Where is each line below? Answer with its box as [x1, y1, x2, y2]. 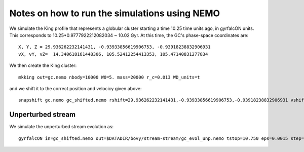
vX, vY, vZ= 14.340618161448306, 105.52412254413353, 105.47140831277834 [18, 51, 208, 57]
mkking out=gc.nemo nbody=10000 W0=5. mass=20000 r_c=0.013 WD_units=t [18, 74, 200, 80]
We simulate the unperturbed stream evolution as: [9, 124, 114, 130]
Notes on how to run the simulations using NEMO [9, 8, 220, 19]
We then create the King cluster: [9, 62, 77, 68]
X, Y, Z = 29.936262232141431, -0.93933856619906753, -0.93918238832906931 [18, 44, 211, 50]
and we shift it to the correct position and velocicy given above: [9, 85, 142, 91]
